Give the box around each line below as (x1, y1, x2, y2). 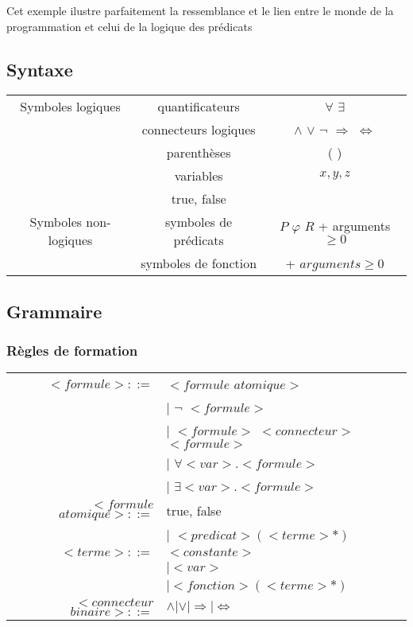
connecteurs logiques (141, 120, 256, 139)
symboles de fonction (141, 254, 257, 273)
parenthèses (166, 143, 231, 162)
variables (174, 166, 223, 185)
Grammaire (6, 298, 102, 323)
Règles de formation (6, 341, 138, 360)
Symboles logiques (20, 97, 121, 116)
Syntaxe (6, 56, 73, 81)
